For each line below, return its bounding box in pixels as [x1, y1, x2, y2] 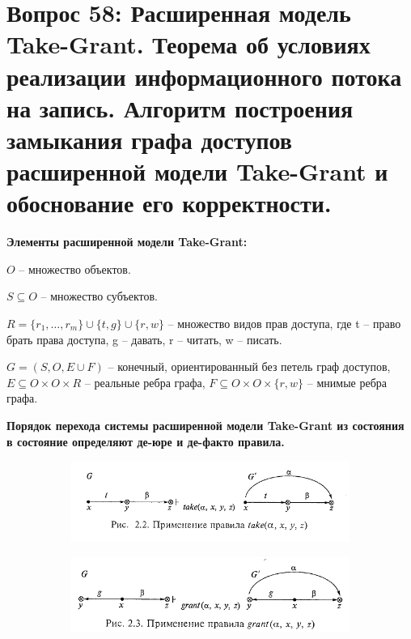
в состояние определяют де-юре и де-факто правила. [6, 432, 285, 449]
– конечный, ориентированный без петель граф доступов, [108, 358, 391, 375]
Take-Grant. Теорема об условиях [6, 28, 371, 61]
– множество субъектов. [40, 288, 158, 305]
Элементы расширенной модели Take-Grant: [6, 233, 248, 250]
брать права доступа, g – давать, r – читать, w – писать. [6, 330, 282, 347]
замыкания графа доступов [6, 122, 292, 155]
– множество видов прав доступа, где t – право [167, 315, 401, 332]
